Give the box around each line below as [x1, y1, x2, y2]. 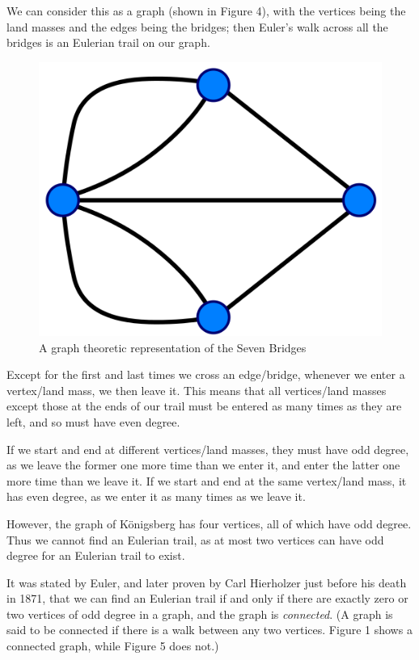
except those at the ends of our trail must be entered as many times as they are [6, 397, 402, 414]
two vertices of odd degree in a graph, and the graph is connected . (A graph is [6, 605, 393, 622]
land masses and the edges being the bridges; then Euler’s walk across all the [6, 18, 388, 35]
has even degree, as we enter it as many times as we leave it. [6, 488, 306, 505]
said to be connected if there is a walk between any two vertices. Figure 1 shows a [6, 621, 413, 638]
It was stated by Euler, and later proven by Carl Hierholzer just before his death [6, 574, 407, 591]
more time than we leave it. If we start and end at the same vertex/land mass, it [6, 472, 407, 489]
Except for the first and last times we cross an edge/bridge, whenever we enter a [6, 366, 405, 383]
